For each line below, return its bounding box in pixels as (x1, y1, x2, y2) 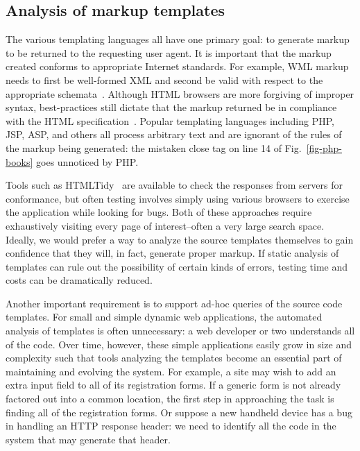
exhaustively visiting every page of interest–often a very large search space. (6, 218, 325, 232)
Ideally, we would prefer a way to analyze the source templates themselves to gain (6, 232, 354, 246)
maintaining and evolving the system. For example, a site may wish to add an (6, 364, 336, 378)
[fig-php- (306, 140, 342, 155)
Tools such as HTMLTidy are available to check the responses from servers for (6, 178, 343, 192)
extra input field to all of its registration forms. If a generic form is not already (6, 377, 341, 392)
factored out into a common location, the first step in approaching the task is (6, 391, 334, 406)
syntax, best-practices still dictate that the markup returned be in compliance (6, 100, 337, 114)
